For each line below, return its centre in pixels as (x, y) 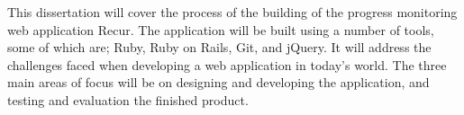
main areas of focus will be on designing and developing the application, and (218, 82)
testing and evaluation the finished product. (128, 99)
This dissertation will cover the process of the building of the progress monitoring (232, 12)
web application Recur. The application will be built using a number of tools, (221, 29)
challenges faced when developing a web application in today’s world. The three (227, 64)
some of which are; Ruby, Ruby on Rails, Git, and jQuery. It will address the (219, 47)
